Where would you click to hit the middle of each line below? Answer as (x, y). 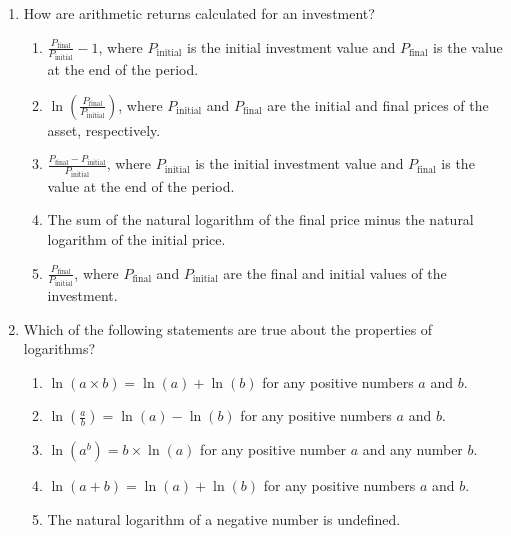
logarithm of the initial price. (136, 238)
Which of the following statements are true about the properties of (228, 328)
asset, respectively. (104, 129)
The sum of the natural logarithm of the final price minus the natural (260, 219)
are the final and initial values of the (335, 272)
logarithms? (59, 348)
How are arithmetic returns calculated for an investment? (199, 13)
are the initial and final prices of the (378, 104)
